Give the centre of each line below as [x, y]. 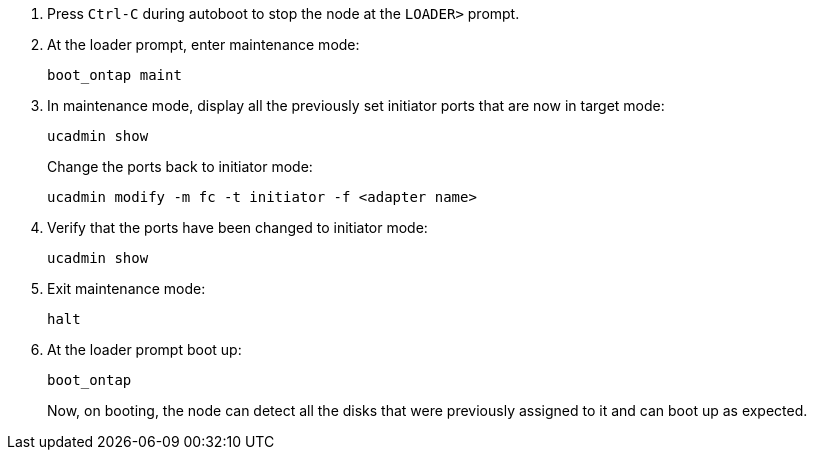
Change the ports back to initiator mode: [180, 166]
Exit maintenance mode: [126, 288]
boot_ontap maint [114, 75]
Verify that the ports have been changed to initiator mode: [237, 227]
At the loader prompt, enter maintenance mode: [203, 44]
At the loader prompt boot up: [144, 349]
